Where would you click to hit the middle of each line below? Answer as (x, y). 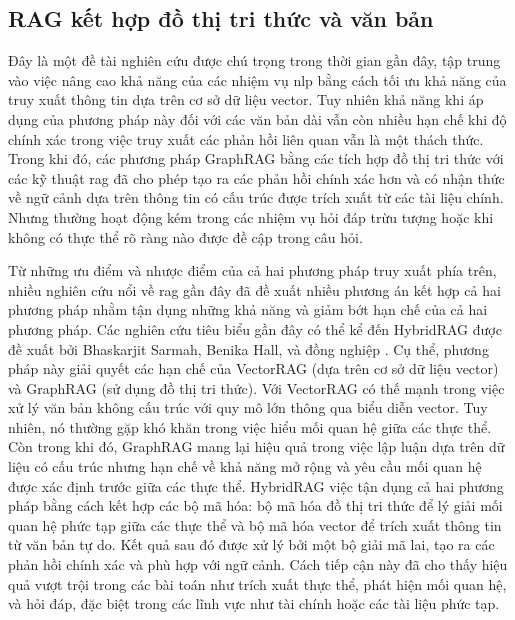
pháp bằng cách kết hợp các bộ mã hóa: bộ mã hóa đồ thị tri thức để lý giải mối (255, 505)
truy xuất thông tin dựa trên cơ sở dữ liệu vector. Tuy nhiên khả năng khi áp (246, 99)
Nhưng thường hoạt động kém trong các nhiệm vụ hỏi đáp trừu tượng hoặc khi (251, 216)
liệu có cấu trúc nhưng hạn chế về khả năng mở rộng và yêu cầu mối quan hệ (245, 466)
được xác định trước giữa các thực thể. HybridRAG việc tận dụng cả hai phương (256, 485)
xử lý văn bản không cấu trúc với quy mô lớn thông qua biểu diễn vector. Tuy (248, 407)
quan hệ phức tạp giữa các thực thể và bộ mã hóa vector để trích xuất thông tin (255, 524)
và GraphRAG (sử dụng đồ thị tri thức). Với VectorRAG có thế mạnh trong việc (256, 387)
